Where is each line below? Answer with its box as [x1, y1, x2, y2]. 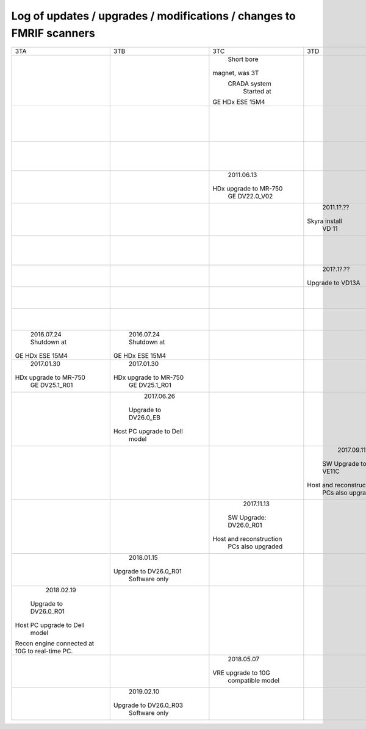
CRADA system [228, 79, 271, 88]
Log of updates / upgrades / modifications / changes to [11, 9, 296, 23]
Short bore [228, 55, 259, 63]
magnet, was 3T [212, 69, 259, 78]
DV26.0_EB [128, 413, 161, 422]
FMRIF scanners [11, 26, 96, 40]
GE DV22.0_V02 [228, 192, 273, 201]
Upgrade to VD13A [307, 278, 361, 287]
